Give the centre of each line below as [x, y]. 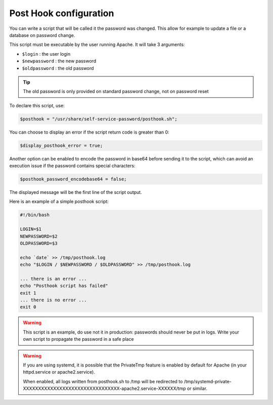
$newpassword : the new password [59, 61]
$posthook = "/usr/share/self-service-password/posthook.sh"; [99, 119]
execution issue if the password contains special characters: [73, 166]
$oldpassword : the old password [58, 68]
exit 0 [28, 307]
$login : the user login [46, 54]
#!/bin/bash [35, 215]
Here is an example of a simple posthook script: [59, 201]
